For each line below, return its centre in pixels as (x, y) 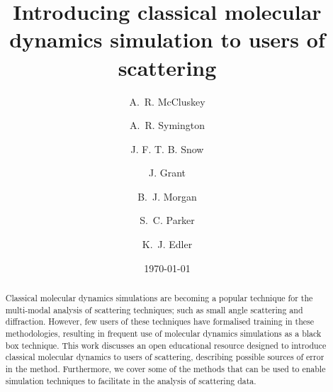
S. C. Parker (167, 220)
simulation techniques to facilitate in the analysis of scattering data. (131, 380)
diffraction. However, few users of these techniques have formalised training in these (159, 321)
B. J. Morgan (167, 196)
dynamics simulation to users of (167, 39)
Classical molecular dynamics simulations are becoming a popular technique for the (159, 298)
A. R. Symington (167, 125)
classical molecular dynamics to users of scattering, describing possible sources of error (165, 357)
